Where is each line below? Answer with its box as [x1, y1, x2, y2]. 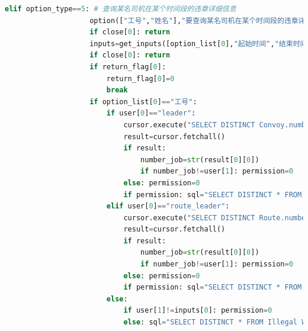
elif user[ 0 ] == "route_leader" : [106, 202, 230, 211]
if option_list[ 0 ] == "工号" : [89, 97, 197, 106]
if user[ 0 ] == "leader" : [106, 109, 196, 118]
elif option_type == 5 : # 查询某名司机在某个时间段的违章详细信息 [5, 5, 236, 13]
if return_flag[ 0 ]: [89, 62, 166, 71]
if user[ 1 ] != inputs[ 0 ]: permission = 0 [123, 306, 272, 315]
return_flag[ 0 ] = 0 [106, 74, 175, 83]
